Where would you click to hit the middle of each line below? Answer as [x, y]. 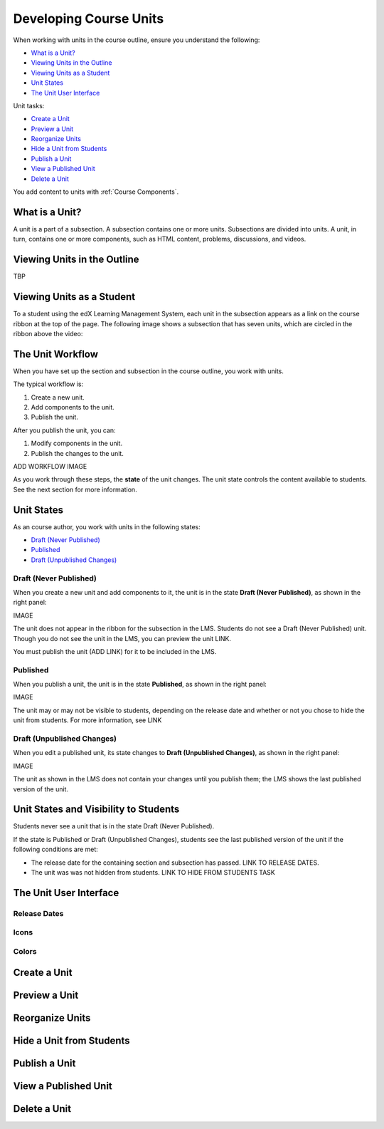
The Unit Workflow [56, 354]
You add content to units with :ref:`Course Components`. [96, 192]
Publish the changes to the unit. [77, 453]
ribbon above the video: [48, 333]
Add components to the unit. [73, 407]
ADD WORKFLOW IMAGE [50, 466]
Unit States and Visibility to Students [96, 810]
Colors [25, 951]
